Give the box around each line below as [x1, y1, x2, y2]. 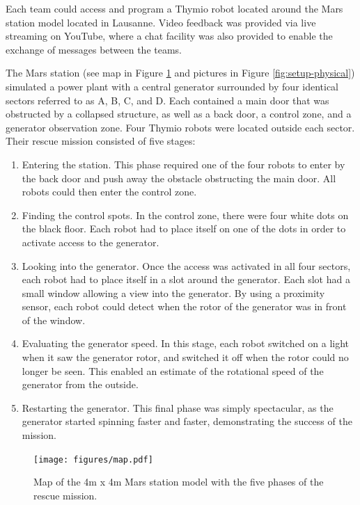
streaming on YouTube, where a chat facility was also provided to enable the [6, 29, 333, 43]
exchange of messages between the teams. [6, 42, 182, 56]
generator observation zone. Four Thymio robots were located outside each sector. [6, 120, 355, 134]
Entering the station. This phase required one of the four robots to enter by [22, 157, 345, 171]
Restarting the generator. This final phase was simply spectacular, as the [22, 400, 334, 415]
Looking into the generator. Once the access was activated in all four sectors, [22, 258, 351, 273]
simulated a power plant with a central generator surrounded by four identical [6, 79, 339, 93]
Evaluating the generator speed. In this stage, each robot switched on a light [22, 336, 350, 351]
